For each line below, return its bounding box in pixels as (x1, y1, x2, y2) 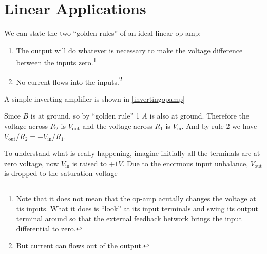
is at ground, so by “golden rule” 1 (30, 110, 140, 121)
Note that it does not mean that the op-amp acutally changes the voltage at (16, 192, 256, 203)
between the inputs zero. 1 (16, 55, 97, 67)
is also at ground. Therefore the (149, 110, 250, 121)
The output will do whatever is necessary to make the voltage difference (16, 45, 243, 55)
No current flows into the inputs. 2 (16, 74, 122, 87)
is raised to (72, 158, 107, 168)
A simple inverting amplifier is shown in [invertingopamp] (4, 93, 185, 104)
